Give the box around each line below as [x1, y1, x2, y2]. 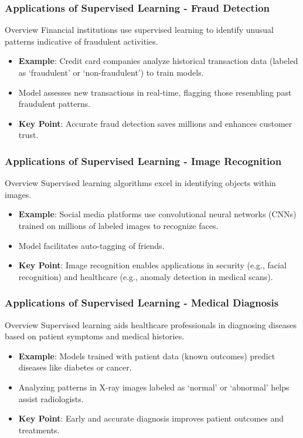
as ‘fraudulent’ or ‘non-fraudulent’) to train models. [18, 66, 204, 78]
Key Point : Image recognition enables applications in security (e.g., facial [18, 259, 287, 271]
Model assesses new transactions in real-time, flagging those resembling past [18, 86, 292, 98]
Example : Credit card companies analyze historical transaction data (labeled [18, 55, 298, 67]
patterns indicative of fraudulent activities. [5, 35, 158, 47]
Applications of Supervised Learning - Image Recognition [5, 153, 282, 168]
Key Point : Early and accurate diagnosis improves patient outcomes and [18, 412, 284, 424]
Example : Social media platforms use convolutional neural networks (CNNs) [18, 208, 297, 220]
